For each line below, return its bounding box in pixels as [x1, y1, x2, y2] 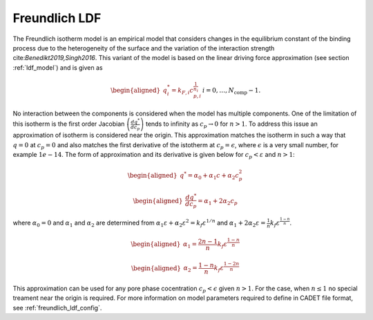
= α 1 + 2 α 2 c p [198, 197, 238, 207]
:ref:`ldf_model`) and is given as [12, 63, 103, 72]
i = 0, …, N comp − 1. [202, 86, 261, 96]
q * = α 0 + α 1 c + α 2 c [180, 170, 240, 181]
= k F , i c [171, 86, 193, 96]
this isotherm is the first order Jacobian [12, 120, 125, 128]
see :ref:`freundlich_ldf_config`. [12, 303, 102, 312]
